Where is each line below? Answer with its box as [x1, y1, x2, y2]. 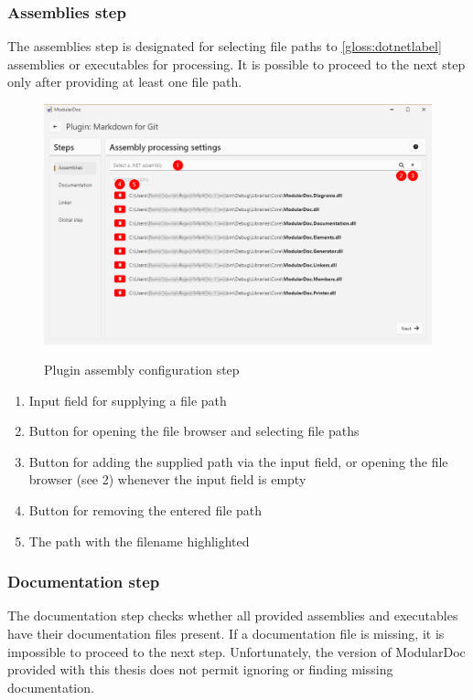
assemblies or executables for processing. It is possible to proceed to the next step [7, 54, 466, 73]
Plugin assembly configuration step [44, 360, 240, 379]
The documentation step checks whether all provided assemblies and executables [7, 606, 458, 625]
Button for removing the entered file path [28, 501, 263, 520]
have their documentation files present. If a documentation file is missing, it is [7, 624, 445, 643]
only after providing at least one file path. [7, 72, 242, 91]
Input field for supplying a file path [28, 390, 227, 409]
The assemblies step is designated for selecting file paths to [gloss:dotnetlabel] [7, 37, 442, 56]
